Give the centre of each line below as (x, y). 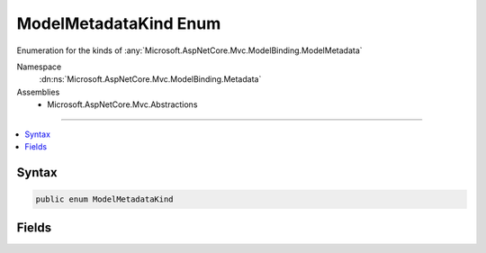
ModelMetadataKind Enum (119, 23)
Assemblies (38, 92)
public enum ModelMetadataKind (105, 199)
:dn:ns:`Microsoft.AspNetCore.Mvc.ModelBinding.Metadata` (150, 79)
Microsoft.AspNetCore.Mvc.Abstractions (122, 104)
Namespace (39, 67)
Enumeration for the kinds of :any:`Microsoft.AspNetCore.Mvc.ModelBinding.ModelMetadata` (190, 50)
